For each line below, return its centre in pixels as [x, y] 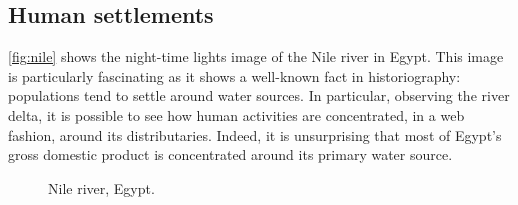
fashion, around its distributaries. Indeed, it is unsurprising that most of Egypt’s [255, 134]
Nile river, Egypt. [101, 187]
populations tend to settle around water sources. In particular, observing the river [259, 95]
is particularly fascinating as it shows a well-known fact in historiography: [234, 75]
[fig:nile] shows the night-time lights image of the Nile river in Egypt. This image [256, 56]
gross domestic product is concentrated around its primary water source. [230, 154]
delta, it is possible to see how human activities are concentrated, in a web [236, 114]
